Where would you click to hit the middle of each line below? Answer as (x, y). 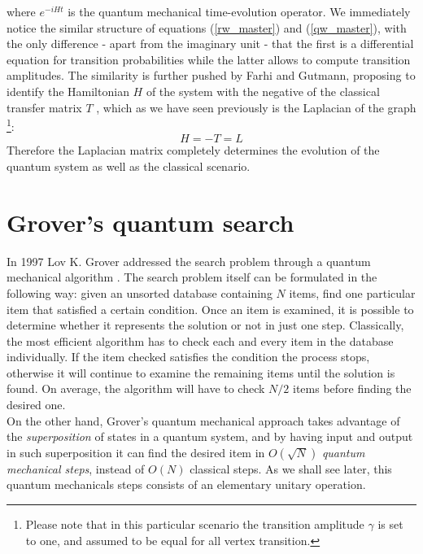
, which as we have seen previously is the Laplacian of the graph (256, 107)
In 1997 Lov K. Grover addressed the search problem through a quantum (189, 261)
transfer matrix (44, 107)
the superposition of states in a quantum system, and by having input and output (210, 436)
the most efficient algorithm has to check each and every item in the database (200, 340)
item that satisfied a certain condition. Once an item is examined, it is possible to (210, 309)
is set (390, 524)
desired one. (36, 405)
